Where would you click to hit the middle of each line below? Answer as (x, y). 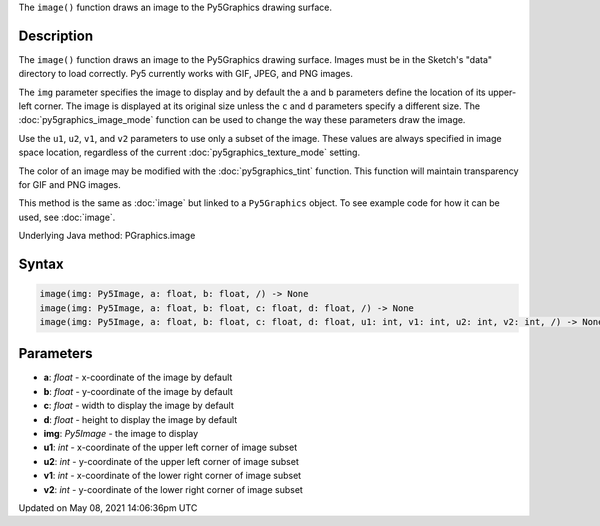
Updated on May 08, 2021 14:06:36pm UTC (108, 508)
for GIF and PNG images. (69, 185)
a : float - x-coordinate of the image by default (138, 377)
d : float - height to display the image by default (140, 419)
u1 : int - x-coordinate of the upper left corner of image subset (170, 447)
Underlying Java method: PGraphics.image (107, 236)
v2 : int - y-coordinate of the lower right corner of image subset (173, 489)
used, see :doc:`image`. (67, 217)
